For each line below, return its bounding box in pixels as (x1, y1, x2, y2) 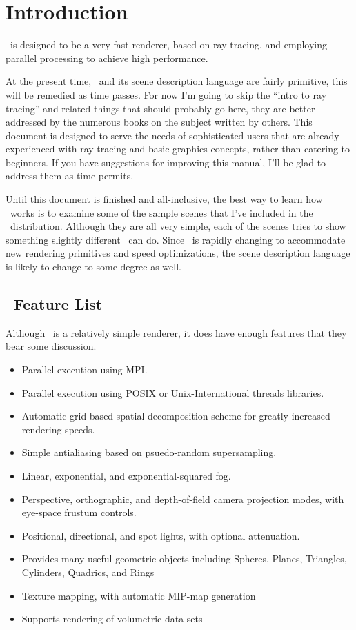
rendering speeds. (21, 422, 95, 436)
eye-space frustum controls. (21, 505, 137, 520)
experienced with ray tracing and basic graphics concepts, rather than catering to (6, 141, 350, 156)
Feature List (14, 293, 103, 315)
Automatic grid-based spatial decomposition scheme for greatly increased (21, 408, 330, 423)
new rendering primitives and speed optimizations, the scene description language (6, 246, 350, 260)
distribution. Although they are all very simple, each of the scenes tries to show (10, 219, 346, 233)
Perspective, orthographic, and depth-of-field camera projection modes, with (21, 491, 344, 506)
